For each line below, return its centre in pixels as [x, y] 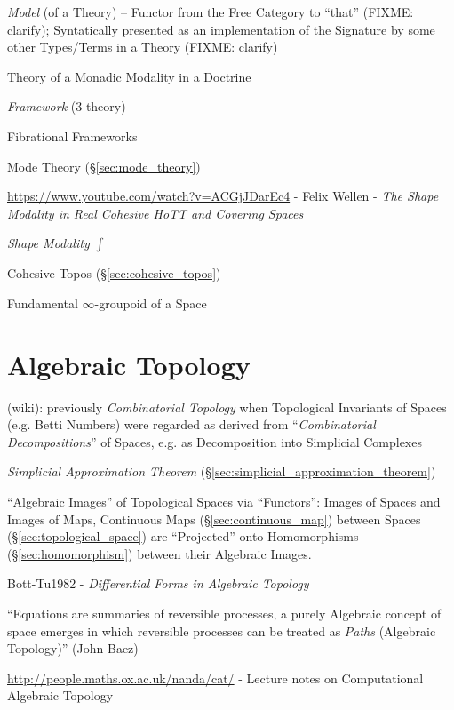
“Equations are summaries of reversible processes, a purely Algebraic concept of [224, 613]
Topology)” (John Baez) [73, 648]
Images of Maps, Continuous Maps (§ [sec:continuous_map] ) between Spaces [214, 519]
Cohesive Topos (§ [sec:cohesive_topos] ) [114, 273]
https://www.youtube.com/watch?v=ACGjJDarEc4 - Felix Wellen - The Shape [223, 196]
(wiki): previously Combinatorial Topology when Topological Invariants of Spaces [227, 407]
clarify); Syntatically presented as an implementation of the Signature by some [221, 29]
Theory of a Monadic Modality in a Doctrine [129, 76]
